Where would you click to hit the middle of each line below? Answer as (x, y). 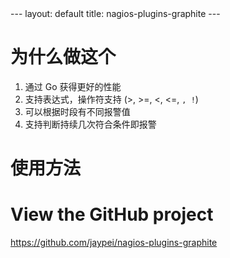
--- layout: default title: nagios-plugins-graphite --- (115, 13)
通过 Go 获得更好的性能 (73, 86)
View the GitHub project (112, 214)
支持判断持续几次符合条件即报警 (90, 124)
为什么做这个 (63, 57)
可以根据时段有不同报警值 (77, 111)
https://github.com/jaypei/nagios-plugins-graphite (114, 243)
